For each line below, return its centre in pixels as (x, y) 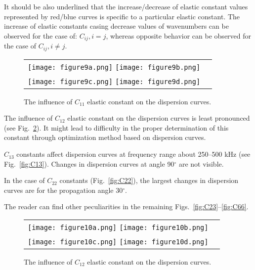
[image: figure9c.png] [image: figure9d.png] (114, 81)
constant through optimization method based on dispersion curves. (105, 137)
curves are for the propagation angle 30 (64, 190)
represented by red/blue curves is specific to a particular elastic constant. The (122, 16)
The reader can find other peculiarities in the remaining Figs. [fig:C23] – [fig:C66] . (126, 206)
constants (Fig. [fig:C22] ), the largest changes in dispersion (149, 180)
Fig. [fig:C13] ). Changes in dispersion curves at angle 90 (89, 163)
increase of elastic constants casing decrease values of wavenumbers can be (116, 26)
